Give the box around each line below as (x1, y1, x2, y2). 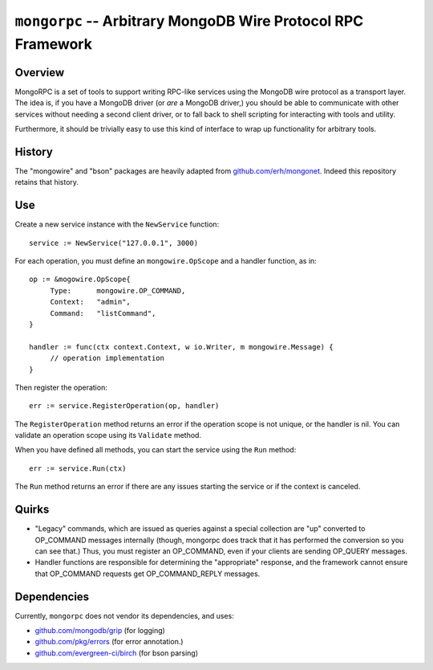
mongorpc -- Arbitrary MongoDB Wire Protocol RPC (14, 12, 364, 30)
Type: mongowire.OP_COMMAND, (50, 286, 186, 295)
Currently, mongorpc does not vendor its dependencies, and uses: (14, 611, 234, 620)
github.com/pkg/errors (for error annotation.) (34, 637, 184, 647)
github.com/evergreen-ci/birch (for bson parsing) (34, 648, 199, 658)
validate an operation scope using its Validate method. (14, 431, 202, 440)
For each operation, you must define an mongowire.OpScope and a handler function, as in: (14, 256, 317, 266)
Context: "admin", (50, 297, 132, 307)
